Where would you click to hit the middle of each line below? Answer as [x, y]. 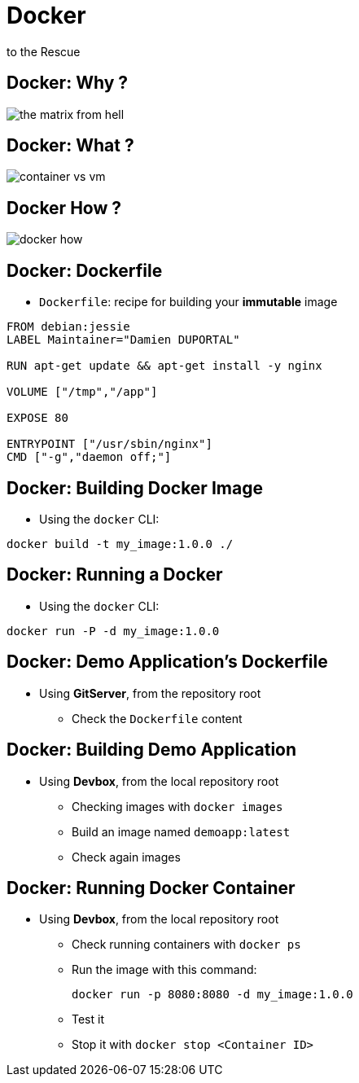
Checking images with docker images [177, 806]
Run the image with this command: [164, 970]
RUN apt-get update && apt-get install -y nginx [164, 366]
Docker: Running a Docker [115, 575]
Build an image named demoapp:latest [181, 831]
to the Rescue [44, 51]
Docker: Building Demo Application [152, 750]
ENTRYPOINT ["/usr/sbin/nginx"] [109, 444]
